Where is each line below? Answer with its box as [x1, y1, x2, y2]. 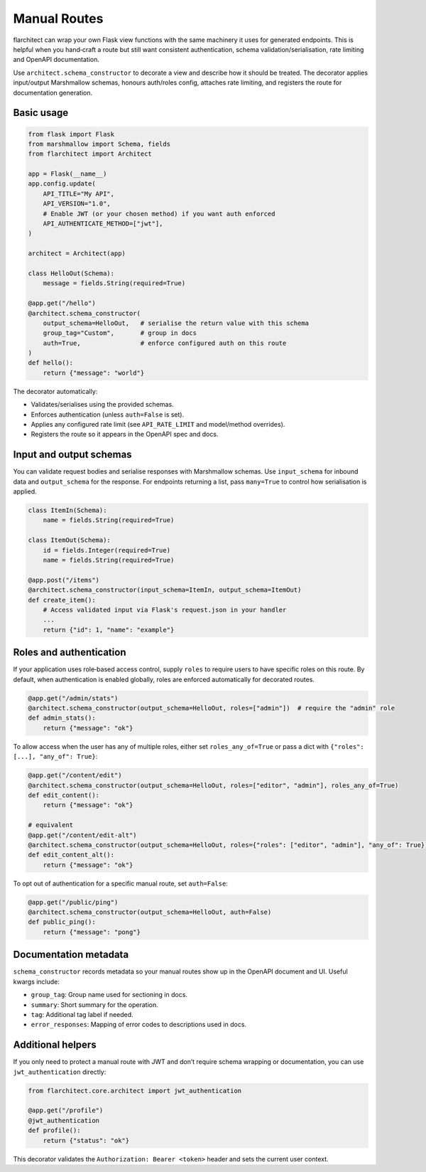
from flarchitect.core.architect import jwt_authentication [28, 1087, 242, 1094]
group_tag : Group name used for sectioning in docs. [31, 991, 188, 999]
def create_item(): [28, 596, 96, 604]
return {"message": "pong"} [43, 928, 141, 936]
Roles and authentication [13, 646, 126, 659]
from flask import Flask [28, 130, 115, 138]
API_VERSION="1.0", [43, 200, 111, 208]
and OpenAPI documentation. [13, 55, 99, 64]
